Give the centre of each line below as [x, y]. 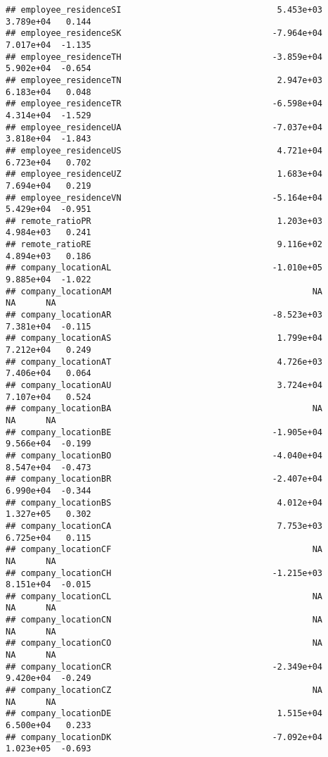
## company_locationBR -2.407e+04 [164, 479]
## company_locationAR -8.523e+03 [164, 315]
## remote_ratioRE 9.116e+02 [164, 245]
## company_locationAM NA [164, 291]
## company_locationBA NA [164, 409]
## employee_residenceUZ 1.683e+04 [164, 174]
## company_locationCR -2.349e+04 [164, 667]
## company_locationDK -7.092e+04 [164, 737]
